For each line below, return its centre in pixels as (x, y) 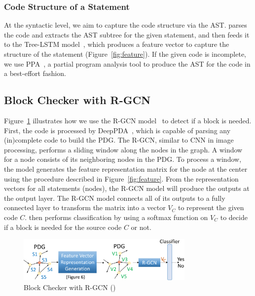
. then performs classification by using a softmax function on (116, 217)
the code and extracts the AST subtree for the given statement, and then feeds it (127, 34)
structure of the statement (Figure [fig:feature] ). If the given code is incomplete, (125, 54)
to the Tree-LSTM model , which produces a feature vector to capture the (117, 44)
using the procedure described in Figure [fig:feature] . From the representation (121, 178)
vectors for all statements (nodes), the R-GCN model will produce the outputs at (127, 188)
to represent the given (211, 207)
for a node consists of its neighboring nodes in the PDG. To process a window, (123, 159)
